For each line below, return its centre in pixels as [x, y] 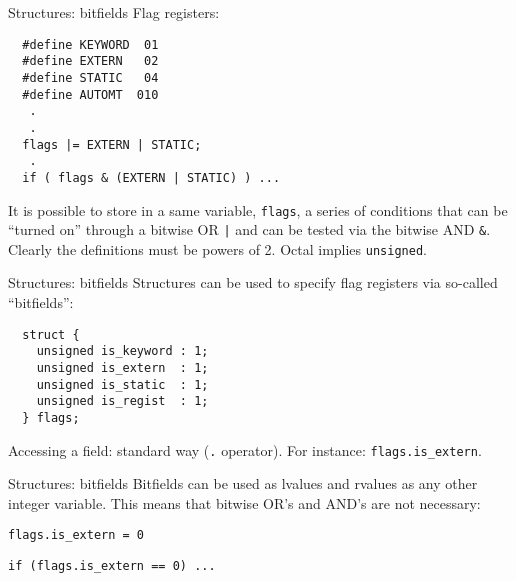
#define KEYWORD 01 [90, 44]
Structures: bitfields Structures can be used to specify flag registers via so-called [253, 282]
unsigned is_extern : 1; [122, 367]
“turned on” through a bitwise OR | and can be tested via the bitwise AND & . [249, 229]
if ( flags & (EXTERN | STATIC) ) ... [151, 177]
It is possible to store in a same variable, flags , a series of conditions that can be [258, 209]
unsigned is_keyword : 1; [122, 351]
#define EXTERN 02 [90, 61]
